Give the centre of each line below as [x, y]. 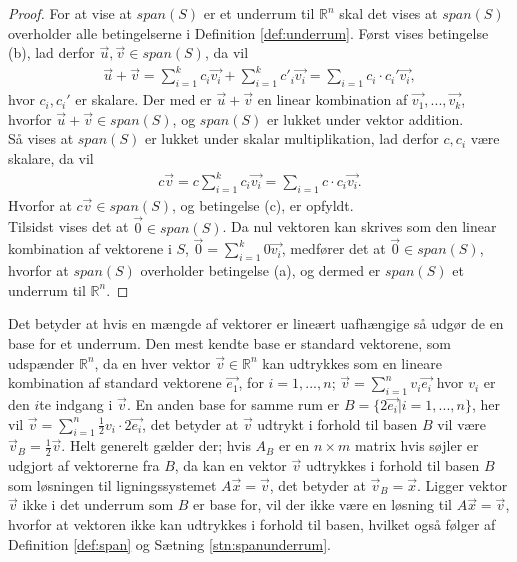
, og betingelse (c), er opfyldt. [262, 204]
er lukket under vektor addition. [365, 118]
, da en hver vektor [152, 362]
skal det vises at [388, 13]
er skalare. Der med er [143, 99]
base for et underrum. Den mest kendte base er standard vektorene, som [229, 343]
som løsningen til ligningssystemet [112, 484]
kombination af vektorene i [90, 248]
